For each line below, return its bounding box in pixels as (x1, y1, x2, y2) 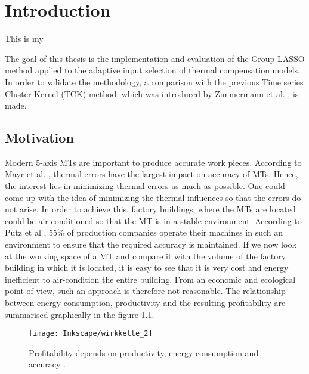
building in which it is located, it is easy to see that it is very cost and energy (5, 261, 289, 274)
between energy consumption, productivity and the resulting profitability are (5, 296, 286, 309)
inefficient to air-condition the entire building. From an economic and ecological (5, 273, 296, 285)
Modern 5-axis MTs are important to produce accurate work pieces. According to (5, 156, 302, 168)
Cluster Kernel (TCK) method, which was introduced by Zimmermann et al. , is (5, 87, 299, 100)
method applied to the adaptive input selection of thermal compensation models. (5, 64, 300, 76)
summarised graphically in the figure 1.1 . (5, 308, 154, 320)
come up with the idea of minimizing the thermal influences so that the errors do (5, 191, 301, 203)
